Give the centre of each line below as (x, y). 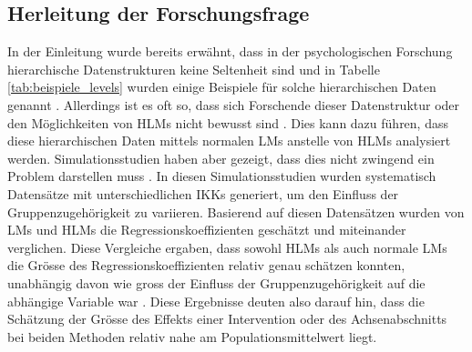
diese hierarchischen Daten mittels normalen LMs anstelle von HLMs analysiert (229, 141)
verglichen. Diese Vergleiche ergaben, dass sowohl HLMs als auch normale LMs (227, 247)
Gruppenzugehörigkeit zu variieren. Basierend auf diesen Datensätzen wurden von (236, 211)
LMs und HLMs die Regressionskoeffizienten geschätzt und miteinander (207, 230)
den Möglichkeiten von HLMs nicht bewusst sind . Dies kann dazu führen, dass (228, 122)
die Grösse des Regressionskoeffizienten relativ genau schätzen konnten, (206, 265)
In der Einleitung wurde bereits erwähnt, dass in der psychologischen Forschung (230, 51)
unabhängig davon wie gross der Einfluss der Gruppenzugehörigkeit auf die (216, 282)
